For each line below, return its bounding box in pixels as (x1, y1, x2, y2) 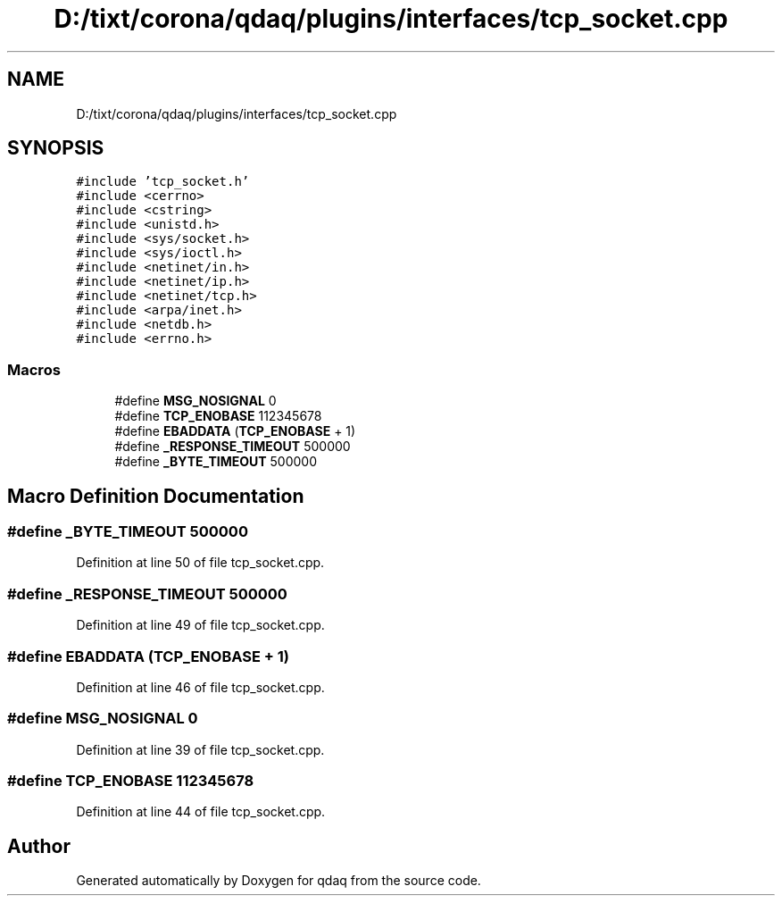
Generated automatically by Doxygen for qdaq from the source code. (76, 873, 481, 889)
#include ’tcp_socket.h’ (76, 174, 250, 189)
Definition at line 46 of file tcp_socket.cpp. (76, 679, 325, 695)
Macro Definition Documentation (7, 484, 304, 507)
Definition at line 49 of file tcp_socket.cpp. (76, 617, 325, 633)
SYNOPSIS (7, 137, 104, 160)
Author (7, 834, 71, 857)
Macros (7, 360, 61, 379)
